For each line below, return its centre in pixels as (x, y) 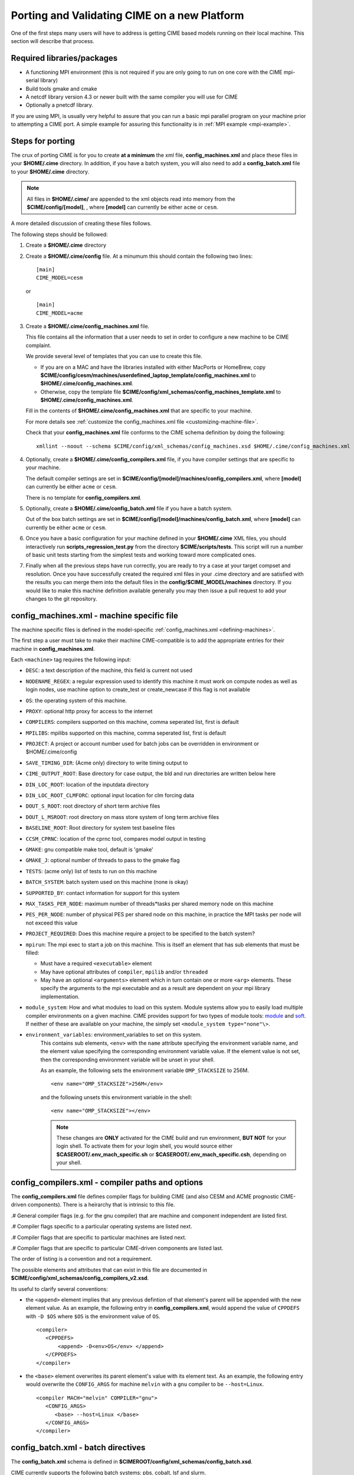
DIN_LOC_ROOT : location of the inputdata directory (87, 784)
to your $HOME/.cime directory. (50, 172)
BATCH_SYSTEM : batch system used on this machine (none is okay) (107, 882)
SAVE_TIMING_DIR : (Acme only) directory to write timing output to (107, 763)
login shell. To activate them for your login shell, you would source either (145, 1146)
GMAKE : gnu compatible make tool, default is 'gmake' (89, 849)
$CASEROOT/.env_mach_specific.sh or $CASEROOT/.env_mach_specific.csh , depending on (171, 1154)
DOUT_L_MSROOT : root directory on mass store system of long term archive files (122, 817)
